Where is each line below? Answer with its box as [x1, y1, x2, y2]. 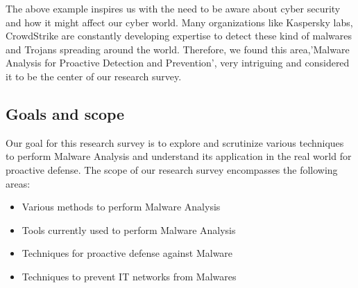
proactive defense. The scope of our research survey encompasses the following [6, 162, 338, 177]
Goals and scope [6, 102, 125, 124]
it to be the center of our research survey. [6, 69, 182, 83]
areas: [6, 176, 31, 190]
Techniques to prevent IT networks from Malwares [22, 269, 237, 283]
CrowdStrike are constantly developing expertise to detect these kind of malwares [6, 28, 352, 43]
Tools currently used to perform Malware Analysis [22, 222, 236, 237]
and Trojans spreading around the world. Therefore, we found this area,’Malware [6, 42, 350, 56]
